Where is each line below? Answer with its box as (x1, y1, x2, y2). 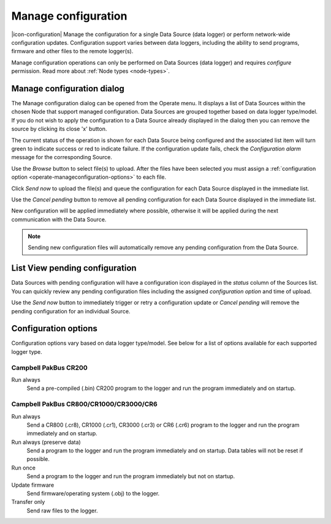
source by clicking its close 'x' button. (11, 125, 107, 133)
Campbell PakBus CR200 (11, 363, 88, 372)
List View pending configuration (11, 263, 137, 274)
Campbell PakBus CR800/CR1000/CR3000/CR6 (11, 400, 158, 408)
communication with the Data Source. (11, 215, 107, 223)
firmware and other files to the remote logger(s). (11, 48, 134, 55)
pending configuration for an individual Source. (11, 307, 131, 315)
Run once (11, 464, 36, 471)
